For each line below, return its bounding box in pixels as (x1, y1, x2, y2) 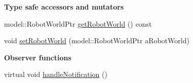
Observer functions (4, 52, 71, 62)
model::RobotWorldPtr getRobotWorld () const (4, 18, 152, 29)
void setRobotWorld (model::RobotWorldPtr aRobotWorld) (4, 35, 189, 46)
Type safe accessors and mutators (4, 2, 124, 12)
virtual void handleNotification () (4, 69, 107, 79)
